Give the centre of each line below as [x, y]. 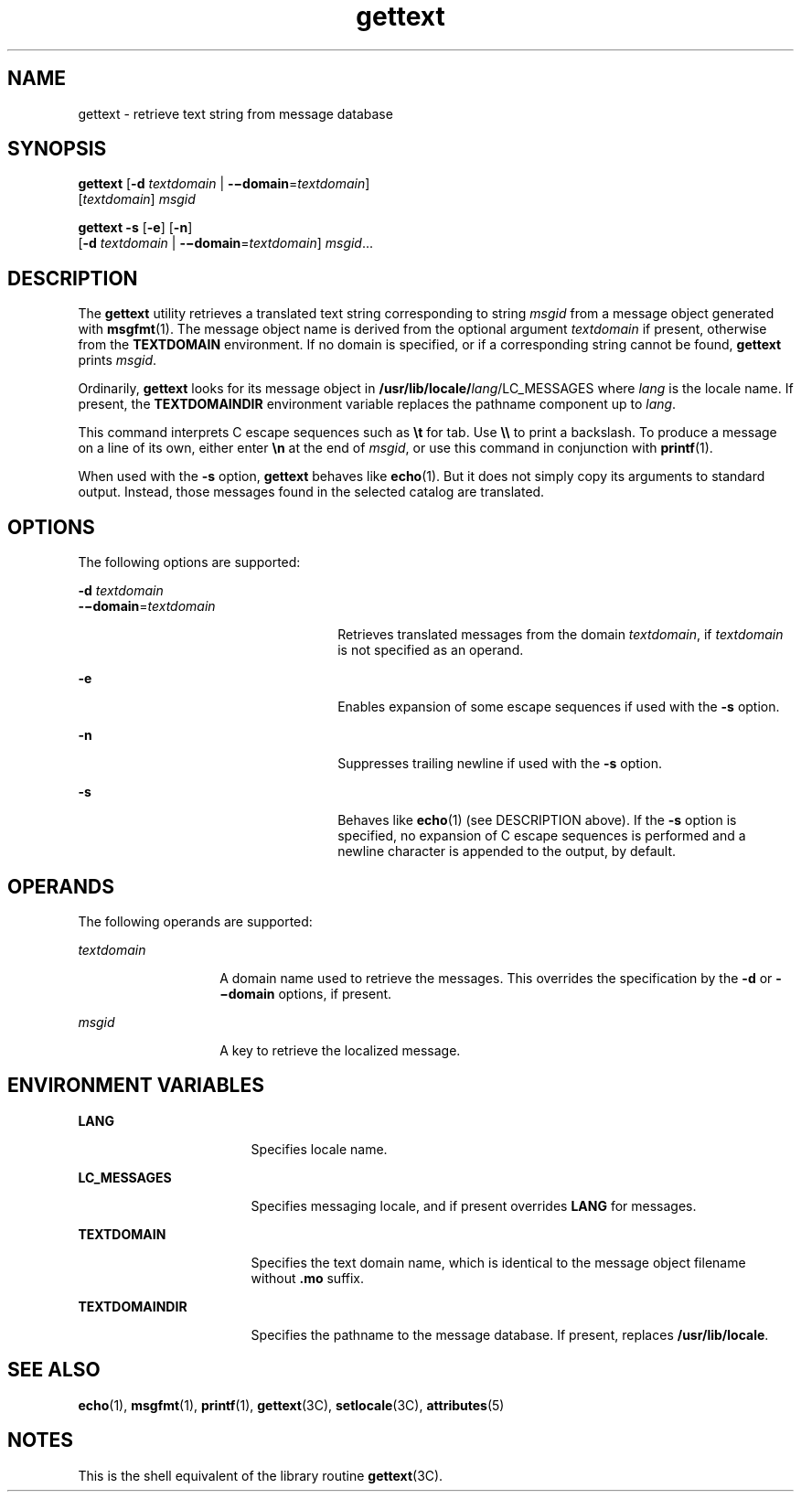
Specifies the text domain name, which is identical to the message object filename [498, 1262]
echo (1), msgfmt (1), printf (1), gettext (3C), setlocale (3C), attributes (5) [291, 1405]
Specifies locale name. [319, 1149]
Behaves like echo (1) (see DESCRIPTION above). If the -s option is [537, 820]
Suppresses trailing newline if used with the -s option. [500, 764]
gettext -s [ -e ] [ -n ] [135, 228]
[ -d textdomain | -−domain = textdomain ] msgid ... [226, 243]
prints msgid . [117, 360]
